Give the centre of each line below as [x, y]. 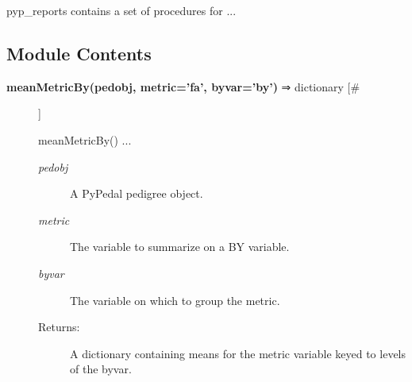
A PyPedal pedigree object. [137, 193]
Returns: [59, 327]
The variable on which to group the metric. [175, 300]
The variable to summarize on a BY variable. [180, 247]
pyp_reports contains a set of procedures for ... [121, 10]
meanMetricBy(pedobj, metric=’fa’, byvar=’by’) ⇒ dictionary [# [183, 86]
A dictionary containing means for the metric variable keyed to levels [238, 353]
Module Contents [79, 53]
